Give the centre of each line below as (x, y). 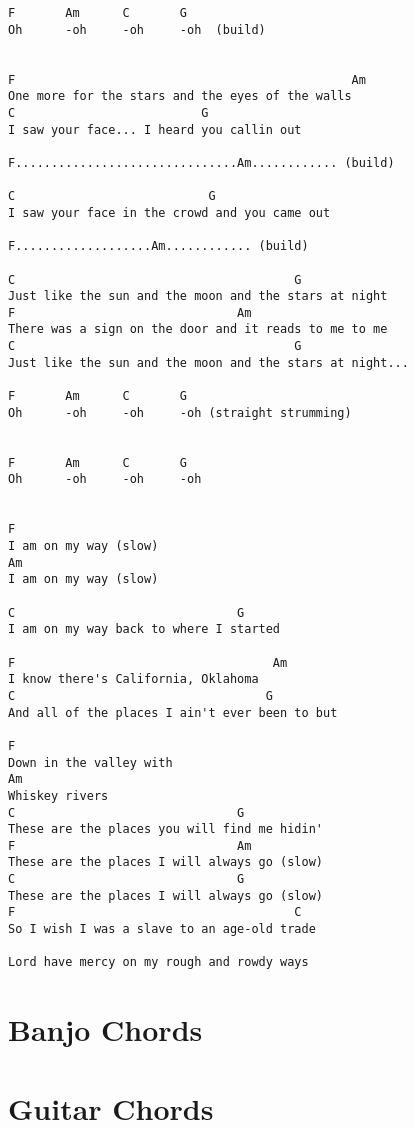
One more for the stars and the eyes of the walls (180, 96)
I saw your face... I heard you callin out (155, 129)
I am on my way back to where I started (144, 629)
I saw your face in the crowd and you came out (169, 212)
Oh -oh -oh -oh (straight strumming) (180, 412)
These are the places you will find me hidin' (165, 829)
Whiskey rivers (58, 795)
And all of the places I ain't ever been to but (173, 712)
